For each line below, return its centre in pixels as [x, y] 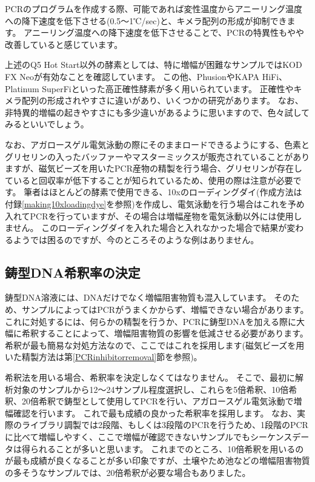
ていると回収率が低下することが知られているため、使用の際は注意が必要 [149, 180]
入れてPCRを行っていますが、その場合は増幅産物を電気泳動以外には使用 [149, 216]
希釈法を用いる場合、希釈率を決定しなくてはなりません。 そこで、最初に [150, 377]
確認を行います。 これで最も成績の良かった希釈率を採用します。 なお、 [155, 413]
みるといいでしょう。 [47, 124]
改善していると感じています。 [64, 44]
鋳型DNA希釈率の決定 [73, 272]
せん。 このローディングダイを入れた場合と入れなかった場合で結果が [150, 228]
